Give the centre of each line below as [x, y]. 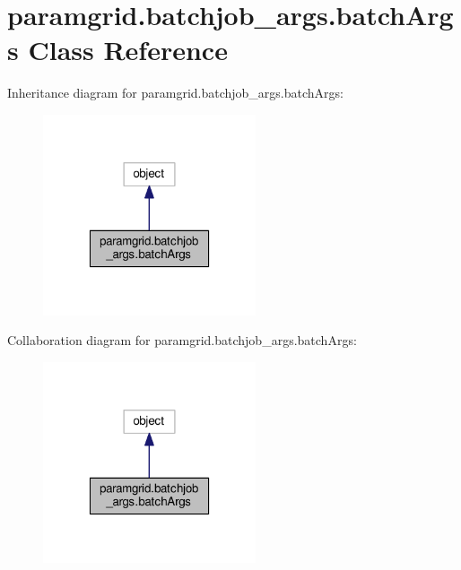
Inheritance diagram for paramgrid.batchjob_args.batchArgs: [175, 93]
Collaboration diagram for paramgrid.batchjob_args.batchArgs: [182, 340]
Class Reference [128, 50]
